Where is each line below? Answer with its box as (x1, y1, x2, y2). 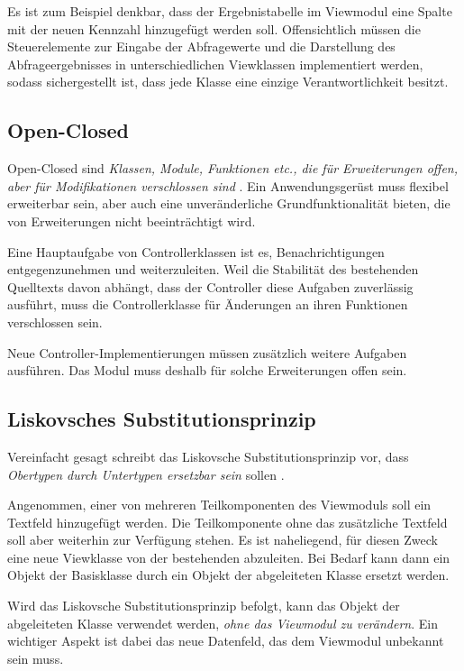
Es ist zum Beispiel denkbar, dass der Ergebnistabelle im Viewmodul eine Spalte (7, 2, 452, 20)
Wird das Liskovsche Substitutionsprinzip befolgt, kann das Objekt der (7, 596, 400, 615)
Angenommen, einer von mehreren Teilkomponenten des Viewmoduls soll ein (7, 495, 432, 514)
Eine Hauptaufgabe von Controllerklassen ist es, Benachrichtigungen (7, 242, 385, 261)
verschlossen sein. (7, 312, 103, 331)
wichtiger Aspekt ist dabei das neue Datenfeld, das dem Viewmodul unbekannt (7, 631, 444, 650)
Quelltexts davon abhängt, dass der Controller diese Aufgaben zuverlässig (7, 277, 414, 296)
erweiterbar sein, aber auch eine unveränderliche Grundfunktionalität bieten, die (7, 194, 450, 213)
